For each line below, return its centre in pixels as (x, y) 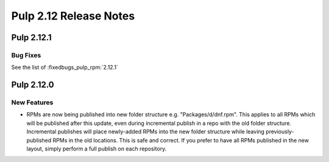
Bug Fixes (26, 55)
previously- (280, 132)
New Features (32, 102)
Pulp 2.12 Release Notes (73, 16)
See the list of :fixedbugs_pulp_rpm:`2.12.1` (65, 68)
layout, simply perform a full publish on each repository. (97, 149)
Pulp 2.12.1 (31, 37)
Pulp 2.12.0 (33, 85)
